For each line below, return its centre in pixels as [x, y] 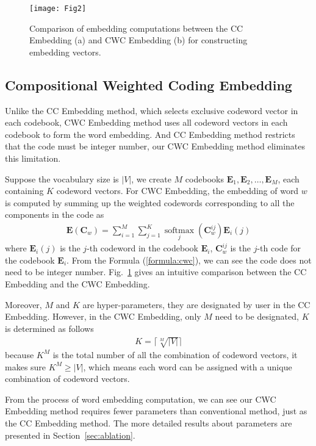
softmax [179, 231]
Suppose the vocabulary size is [62, 178]
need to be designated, [257, 316]
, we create [151, 178]
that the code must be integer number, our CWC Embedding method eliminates [155, 146]
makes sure [26, 366]
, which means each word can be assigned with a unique [188, 366]
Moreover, [23, 304]
